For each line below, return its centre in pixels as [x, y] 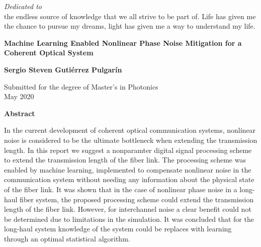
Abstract [20, 113]
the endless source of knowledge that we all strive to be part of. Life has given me [130, 16]
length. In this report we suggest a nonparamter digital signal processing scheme [128, 150]
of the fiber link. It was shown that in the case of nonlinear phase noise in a [121, 189]
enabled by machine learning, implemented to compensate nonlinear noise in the [128, 169]
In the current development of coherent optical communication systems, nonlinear [130, 130]
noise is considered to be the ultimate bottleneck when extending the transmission [131, 140]
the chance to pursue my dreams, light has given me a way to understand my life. [130, 26]
